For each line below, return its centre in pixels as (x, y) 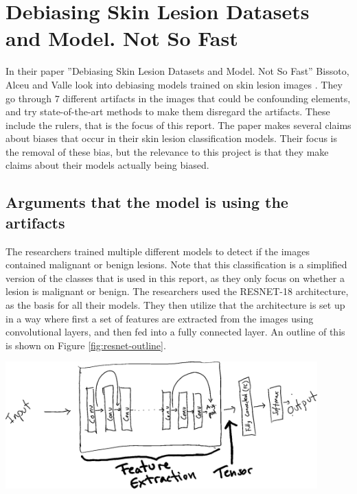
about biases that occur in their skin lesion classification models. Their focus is (172, 138)
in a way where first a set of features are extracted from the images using (160, 318)
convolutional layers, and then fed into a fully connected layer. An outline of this (175, 332)
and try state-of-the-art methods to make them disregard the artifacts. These (168, 111)
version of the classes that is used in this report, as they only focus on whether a (175, 278)
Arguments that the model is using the (147, 202)
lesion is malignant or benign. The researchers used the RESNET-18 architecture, (177, 291)
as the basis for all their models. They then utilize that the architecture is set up (175, 305)
